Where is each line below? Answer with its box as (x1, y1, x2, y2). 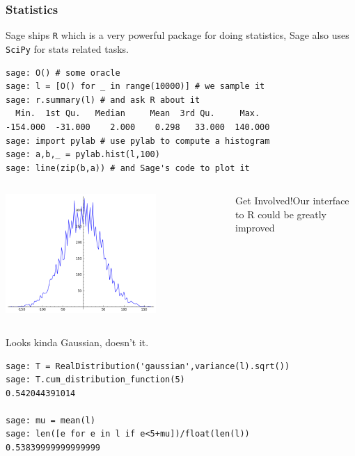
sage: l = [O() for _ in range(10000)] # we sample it (6, 81, 265, 92)
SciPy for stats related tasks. (6, 41, 129, 56)
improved (235, 220, 275, 235)
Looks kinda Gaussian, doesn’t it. (6, 334, 149, 349)
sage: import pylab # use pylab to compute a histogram (6, 136, 270, 146)
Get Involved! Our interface (235, 193, 349, 208)
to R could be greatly (235, 206, 326, 221)
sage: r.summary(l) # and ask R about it (6, 95, 200, 105)
